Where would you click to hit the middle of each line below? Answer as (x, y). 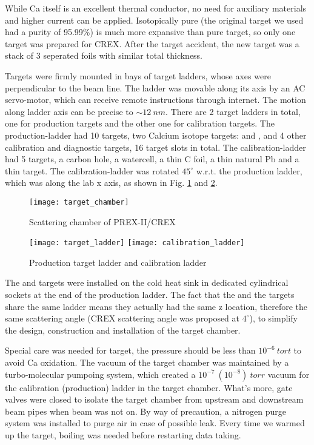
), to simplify (273, 318)
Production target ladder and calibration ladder (118, 262)
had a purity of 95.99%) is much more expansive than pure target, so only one (150, 32)
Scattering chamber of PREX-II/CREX (102, 221)
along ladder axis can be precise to (69, 111)
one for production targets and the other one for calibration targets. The (140, 123)
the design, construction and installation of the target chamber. (123, 330)
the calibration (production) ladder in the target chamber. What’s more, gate (149, 387)
